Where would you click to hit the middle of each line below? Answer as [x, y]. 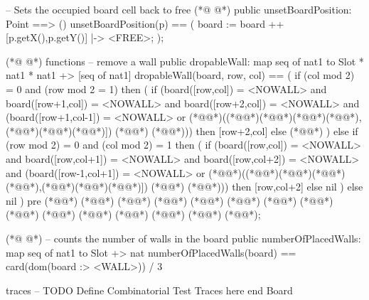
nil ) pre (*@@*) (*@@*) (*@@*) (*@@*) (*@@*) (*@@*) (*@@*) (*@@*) [170, 200]
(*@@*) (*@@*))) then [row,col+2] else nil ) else [257, 187]
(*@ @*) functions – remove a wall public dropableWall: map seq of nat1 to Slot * [185, 61]
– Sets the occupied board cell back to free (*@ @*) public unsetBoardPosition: [179, 9]
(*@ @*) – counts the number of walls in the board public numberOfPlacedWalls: [183, 238]
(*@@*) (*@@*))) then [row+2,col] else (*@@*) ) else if [237, 130]
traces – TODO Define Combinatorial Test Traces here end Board [149, 290]
